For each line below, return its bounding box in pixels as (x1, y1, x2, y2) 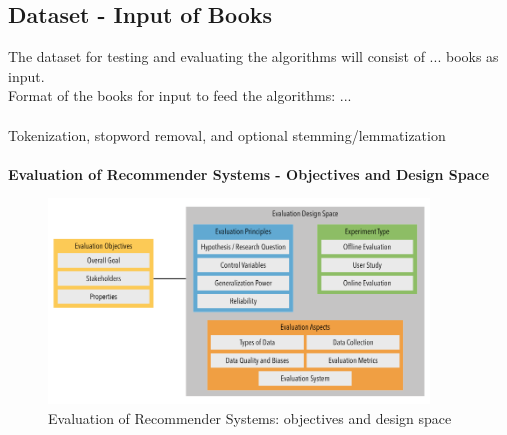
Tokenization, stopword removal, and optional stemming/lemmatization (8, 124, 446, 145)
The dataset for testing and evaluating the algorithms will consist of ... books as (8, 46, 499, 67)
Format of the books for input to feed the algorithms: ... (8, 85, 352, 106)
